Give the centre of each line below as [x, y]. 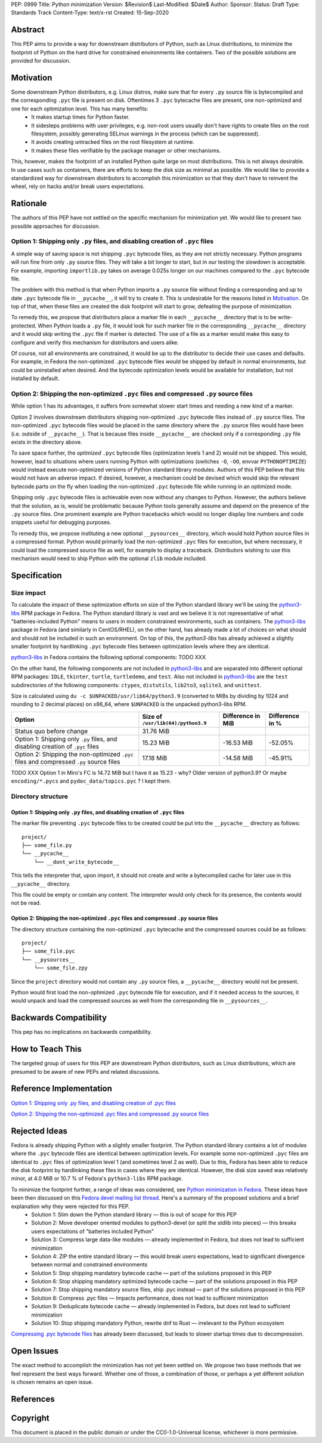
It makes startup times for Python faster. [81, 117]
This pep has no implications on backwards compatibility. [81, 1032]
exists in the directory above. [47, 442]
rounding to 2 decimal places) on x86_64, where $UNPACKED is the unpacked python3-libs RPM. [129, 704]
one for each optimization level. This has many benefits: [80, 109]
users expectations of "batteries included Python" [93, 1231]
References [33, 1399]
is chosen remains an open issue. [52, 1382]
